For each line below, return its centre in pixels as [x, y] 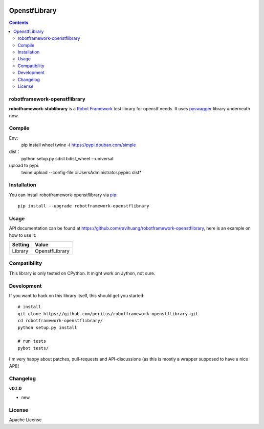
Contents [19, 23]
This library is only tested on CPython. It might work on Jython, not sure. [82, 273]
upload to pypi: [24, 165]
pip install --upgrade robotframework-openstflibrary [83, 206]
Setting [21, 245]
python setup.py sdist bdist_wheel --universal [67, 158]
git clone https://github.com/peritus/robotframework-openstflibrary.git [108, 314]
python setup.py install [47, 328]
